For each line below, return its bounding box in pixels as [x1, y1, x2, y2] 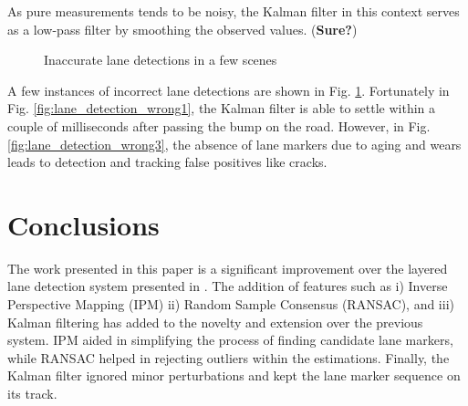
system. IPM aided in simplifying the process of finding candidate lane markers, [7, 330, 453, 349]
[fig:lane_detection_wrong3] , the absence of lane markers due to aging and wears [7, 134, 462, 153]
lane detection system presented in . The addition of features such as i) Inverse [7, 276, 448, 296]
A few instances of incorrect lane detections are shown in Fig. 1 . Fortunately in [7, 80, 450, 99]
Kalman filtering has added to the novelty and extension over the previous [7, 312, 423, 331]
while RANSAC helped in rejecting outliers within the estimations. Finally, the [7, 348, 450, 367]
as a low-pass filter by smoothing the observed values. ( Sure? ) [7, 19, 358, 38]
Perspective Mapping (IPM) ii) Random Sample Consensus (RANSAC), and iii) [7, 295, 454, 314]
